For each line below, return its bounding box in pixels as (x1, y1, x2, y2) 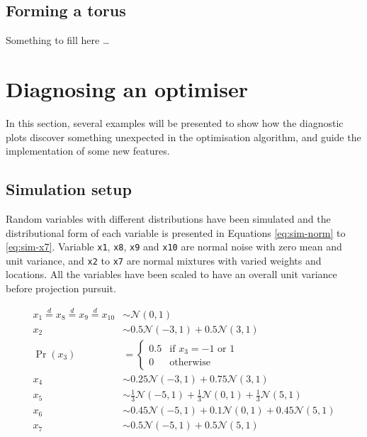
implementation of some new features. (6, 143, 170, 158)
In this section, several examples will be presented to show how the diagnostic (6, 115, 344, 130)
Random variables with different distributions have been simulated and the (6, 211, 331, 226)
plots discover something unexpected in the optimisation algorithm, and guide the (6, 129, 361, 144)
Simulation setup (6, 178, 132, 200)
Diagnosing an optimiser (6, 74, 248, 103)
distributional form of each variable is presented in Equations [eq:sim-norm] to (6, 225, 346, 240)
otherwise (169, 358, 210, 368)
